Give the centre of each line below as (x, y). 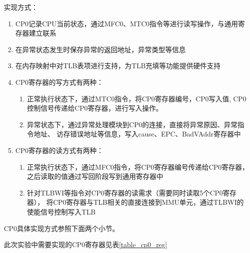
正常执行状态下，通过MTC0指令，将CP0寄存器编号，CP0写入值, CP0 (137, 98)
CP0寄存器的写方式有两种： (59, 82)
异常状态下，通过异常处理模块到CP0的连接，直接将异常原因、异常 (132, 124)
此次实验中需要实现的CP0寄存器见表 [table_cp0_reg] (86, 244)
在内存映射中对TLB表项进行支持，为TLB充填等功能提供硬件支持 (118, 66)
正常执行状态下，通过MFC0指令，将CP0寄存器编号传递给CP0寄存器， (138, 166)
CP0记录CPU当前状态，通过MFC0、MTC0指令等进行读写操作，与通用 (127, 23)
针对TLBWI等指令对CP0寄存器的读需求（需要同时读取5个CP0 (125, 192)
